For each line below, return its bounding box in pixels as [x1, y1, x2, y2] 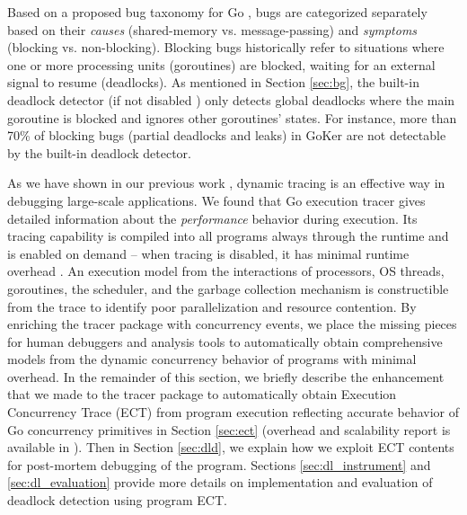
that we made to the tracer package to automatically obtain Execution [7, 385, 397, 404]
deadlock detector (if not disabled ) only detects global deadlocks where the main [7, 90, 455, 109]
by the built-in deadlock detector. [7, 143, 192, 162]
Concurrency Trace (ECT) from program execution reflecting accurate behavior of [7, 403, 459, 422]
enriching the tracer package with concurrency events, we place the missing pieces [7, 315, 457, 333]
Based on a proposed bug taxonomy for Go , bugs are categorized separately [7, 3, 427, 21]
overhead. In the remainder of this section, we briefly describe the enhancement [7, 367, 445, 386]
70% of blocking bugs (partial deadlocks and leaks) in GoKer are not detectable [7, 126, 446, 145]
